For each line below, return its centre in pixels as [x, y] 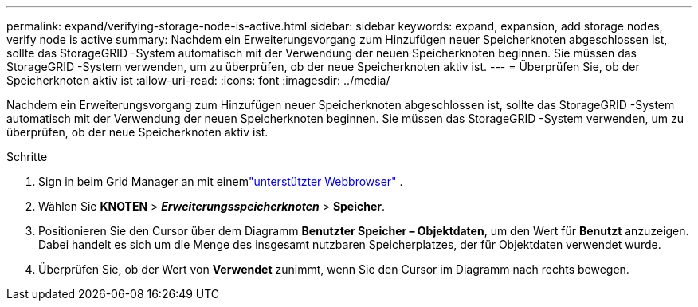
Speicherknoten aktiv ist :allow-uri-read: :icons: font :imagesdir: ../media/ [198, 80]
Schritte [27, 157]
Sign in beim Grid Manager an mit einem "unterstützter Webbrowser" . [221, 181]
